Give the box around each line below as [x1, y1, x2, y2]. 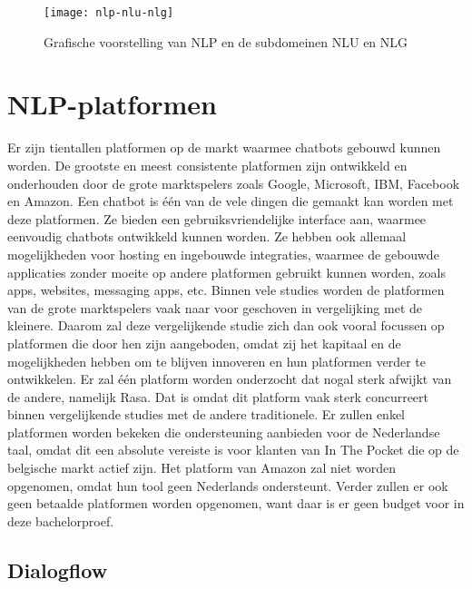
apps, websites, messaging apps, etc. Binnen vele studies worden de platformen [7, 280, 445, 299]
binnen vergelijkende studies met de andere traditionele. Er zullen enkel [7, 405, 406, 424]
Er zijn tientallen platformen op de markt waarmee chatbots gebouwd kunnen [7, 138, 441, 157]
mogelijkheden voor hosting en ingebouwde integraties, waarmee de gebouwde [7, 244, 439, 263]
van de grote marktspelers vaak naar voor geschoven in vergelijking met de [7, 298, 422, 317]
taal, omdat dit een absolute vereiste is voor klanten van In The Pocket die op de [7, 440, 459, 459]
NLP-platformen [7, 85, 217, 123]
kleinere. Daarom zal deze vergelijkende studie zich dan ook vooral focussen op [7, 316, 445, 335]
